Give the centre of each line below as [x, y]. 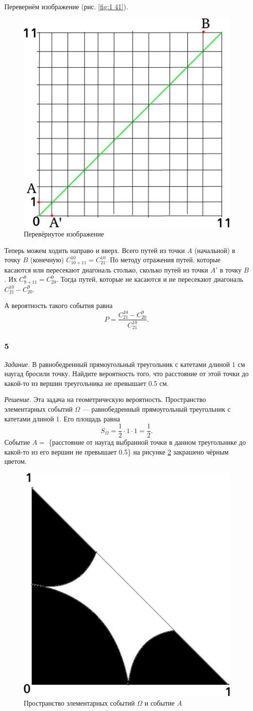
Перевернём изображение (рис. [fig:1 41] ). [66, 6]
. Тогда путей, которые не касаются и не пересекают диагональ [150, 279]
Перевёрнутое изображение [64, 234]
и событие [160, 703]
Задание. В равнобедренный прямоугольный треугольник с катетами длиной [117, 364]
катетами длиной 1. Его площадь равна [62, 418]
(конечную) [47, 260]
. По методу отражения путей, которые [163, 260]
